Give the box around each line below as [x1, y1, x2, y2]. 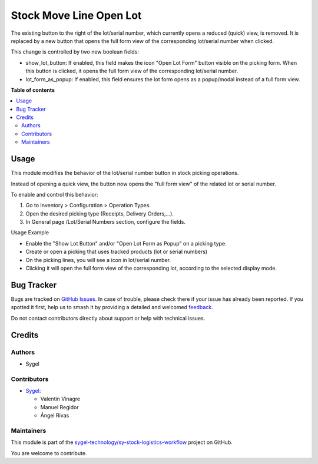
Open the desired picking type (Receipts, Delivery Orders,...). [25, 210, 174, 217]
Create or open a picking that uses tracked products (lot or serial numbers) [25, 248, 208, 256]
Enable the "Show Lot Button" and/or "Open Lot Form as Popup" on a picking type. [25, 240, 227, 247]
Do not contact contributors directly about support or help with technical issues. [11, 314, 206, 322]
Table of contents [11, 86, 55, 94]
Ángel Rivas [40, 412, 69, 419]
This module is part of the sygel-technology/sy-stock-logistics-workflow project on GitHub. [11, 439, 233, 446]
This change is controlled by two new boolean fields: [11, 48, 140, 55]
